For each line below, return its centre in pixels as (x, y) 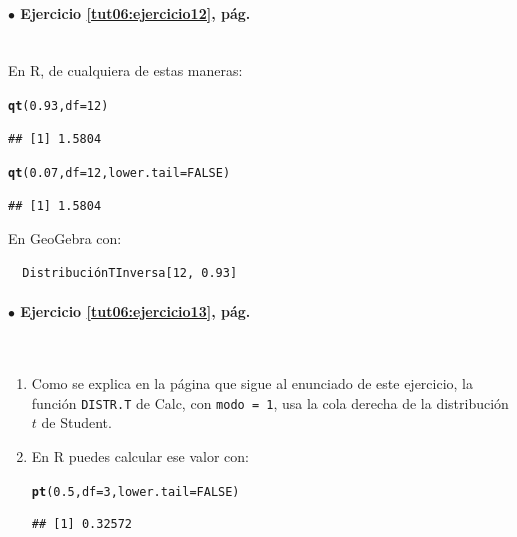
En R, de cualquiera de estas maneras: (125, 70)
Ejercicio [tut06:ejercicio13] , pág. (135, 311)
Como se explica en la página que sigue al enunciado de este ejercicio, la (252, 383)
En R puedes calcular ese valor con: (140, 455)
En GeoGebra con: (65, 238)
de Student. (76, 422)
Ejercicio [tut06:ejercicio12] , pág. (135, 12)
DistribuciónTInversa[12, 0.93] (130, 273)
